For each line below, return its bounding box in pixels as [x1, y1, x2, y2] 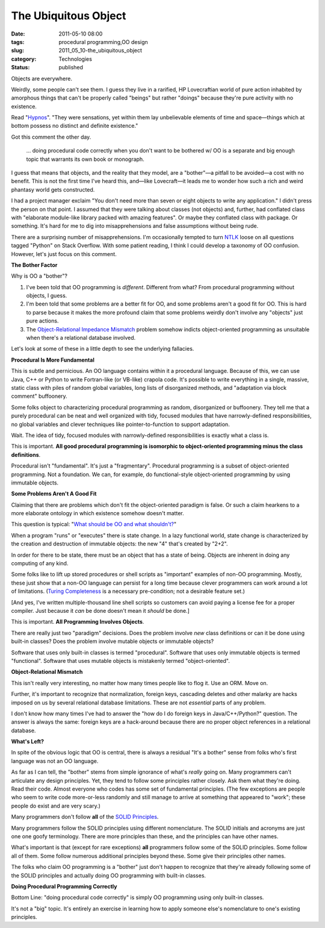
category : [11, 55, 37, 63]
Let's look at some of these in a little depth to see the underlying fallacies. [11, 345, 194, 353]
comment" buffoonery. [11, 392, 67, 400]
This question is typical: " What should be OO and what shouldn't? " [11, 521, 177, 528]
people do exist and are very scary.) [11, 802, 101, 809]
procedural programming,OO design [58, 38, 149, 45]
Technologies [58, 55, 93, 63]
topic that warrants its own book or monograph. [26, 155, 144, 163]
